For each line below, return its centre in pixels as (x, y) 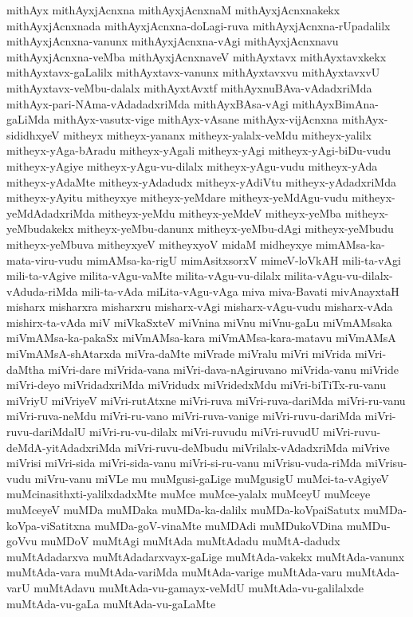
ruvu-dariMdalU (46, 432)
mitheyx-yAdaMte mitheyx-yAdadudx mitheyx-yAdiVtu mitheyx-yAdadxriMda (201, 181)
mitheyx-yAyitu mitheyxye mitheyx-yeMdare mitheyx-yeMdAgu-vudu (177, 197)
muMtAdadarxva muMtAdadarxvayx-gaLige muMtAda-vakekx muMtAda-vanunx (206, 556)
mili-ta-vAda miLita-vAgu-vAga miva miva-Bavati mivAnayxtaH (240, 291)
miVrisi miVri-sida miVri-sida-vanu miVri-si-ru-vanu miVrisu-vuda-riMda (184, 463)
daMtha (26, 369)
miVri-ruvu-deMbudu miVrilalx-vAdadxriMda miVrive (257, 447)
